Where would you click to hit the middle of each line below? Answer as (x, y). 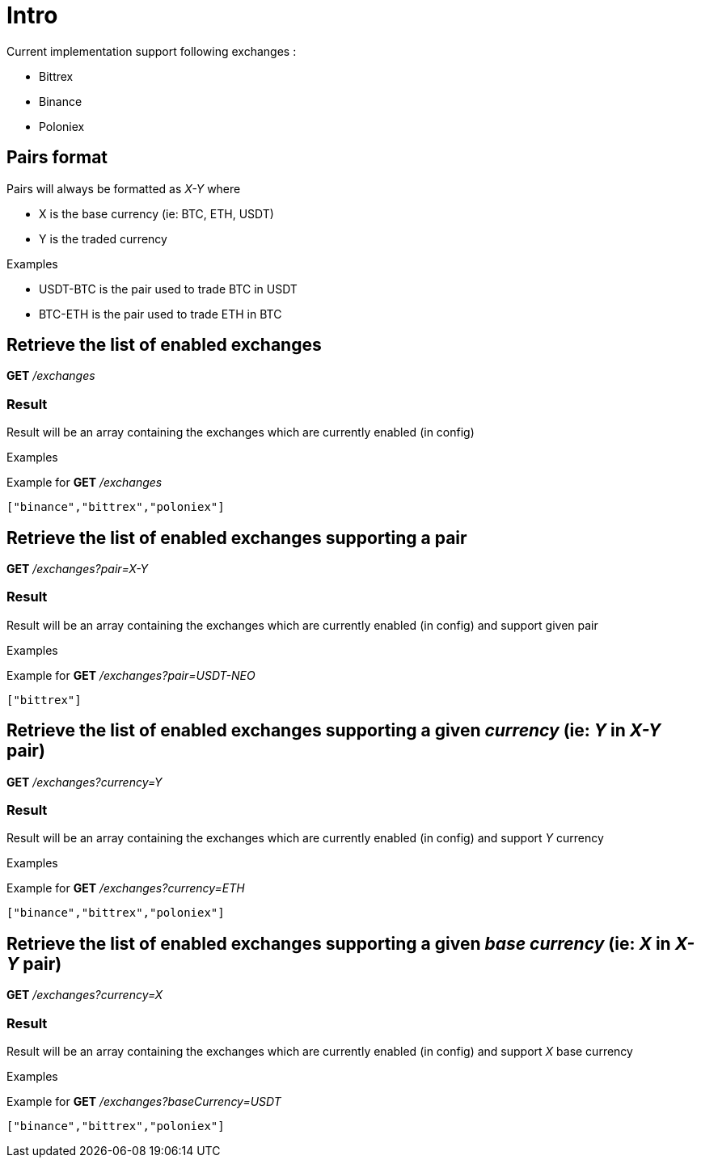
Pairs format (57, 158)
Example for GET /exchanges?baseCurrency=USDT (144, 1101)
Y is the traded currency (103, 238)
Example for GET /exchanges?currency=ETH (126, 888)
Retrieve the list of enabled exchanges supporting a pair (237, 538)
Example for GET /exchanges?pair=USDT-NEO (131, 675)
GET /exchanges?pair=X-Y (78, 569)
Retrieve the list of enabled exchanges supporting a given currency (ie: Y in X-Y (334, 731)
